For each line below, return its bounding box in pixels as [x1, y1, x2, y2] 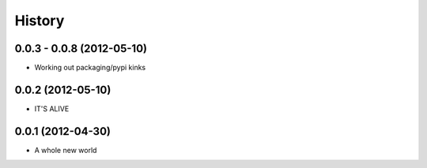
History [14, 12, 65, 29]
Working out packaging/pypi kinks [34, 63, 146, 73]
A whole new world [34, 145, 97, 155]
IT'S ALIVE [34, 103, 70, 114]
